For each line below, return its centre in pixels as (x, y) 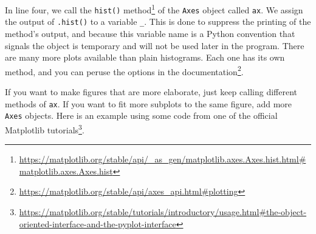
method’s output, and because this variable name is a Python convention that (150, 33)
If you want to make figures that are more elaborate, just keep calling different (151, 92)
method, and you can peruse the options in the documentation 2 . (124, 70)
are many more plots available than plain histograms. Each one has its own (145, 57)
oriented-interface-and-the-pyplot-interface (98, 223)
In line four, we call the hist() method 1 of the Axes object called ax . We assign (154, 9)
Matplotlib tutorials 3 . (45, 129)
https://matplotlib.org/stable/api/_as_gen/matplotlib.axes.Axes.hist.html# (163, 159)
